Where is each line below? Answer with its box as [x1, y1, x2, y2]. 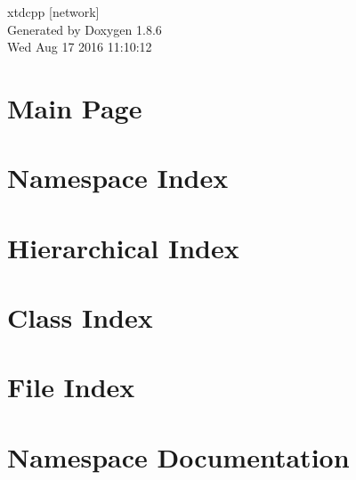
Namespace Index [7, 159, 229, 196]
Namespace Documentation [7, 438, 350, 475]
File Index [7, 369, 135, 405]
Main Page [7, 89, 142, 126]
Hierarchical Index [7, 229, 239, 265]
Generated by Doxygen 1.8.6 [7, 20, 162, 38]
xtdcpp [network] [7, 3, 100, 20]
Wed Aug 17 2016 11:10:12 [7, 37, 152, 56]
